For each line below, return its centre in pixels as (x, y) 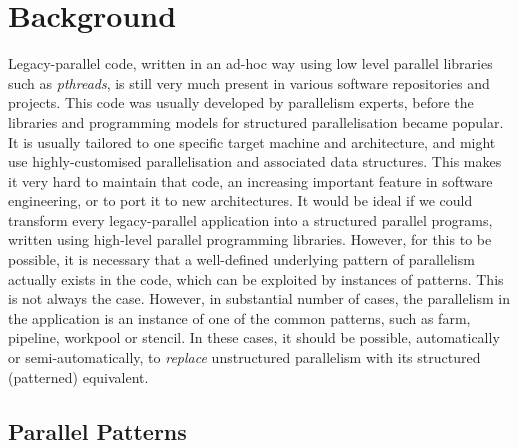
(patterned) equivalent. (78, 376)
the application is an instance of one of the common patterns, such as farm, (239, 317)
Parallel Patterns (97, 430)
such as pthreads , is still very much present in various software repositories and (249, 82)
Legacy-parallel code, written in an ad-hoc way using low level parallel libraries (250, 63)
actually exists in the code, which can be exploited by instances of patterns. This (256, 278)
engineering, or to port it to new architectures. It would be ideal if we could (240, 200)
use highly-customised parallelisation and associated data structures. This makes (255, 161)
